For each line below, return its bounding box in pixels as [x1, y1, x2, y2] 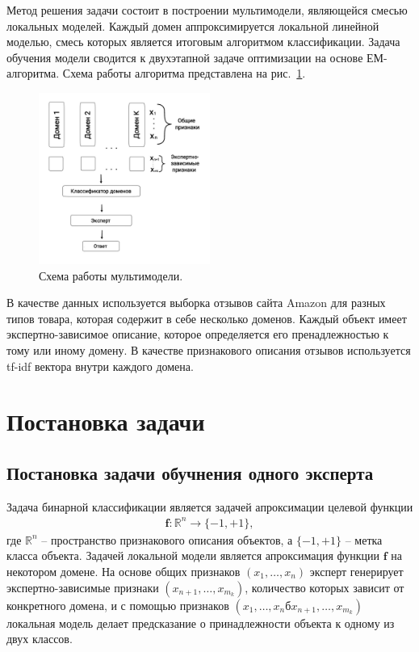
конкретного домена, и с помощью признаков [6, 596, 229, 613]
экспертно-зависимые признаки [6, 578, 159, 595]
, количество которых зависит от [245, 578, 404, 595]
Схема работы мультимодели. [39, 267, 183, 284]
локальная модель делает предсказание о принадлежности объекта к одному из [6, 614, 395, 631]
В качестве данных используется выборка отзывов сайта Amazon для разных [6, 294, 386, 311]
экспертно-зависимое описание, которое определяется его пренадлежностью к [6, 326, 389, 343]
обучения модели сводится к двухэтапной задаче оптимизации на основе [6, 48, 363, 65]
